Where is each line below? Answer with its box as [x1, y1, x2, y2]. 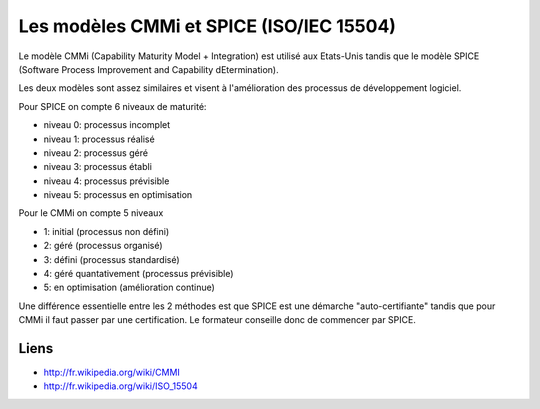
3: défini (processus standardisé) [43, 253, 180, 265]
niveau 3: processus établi [43, 161, 152, 173]
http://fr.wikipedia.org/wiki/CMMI [43, 366, 180, 379]
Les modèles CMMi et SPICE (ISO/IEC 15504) [18, 15, 397, 37]
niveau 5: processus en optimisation [43, 189, 193, 201]
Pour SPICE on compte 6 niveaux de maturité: [18, 100, 207, 112]
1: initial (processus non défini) [43, 225, 170, 237]
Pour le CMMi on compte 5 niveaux [18, 207, 164, 219]
